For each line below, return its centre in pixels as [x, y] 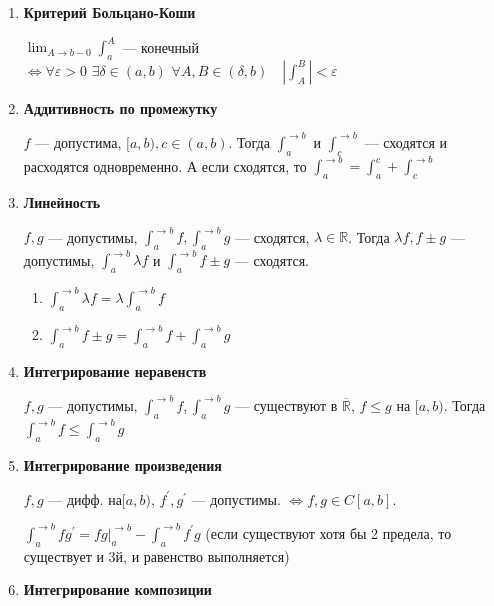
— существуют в [286, 404]
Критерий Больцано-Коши [109, 12]
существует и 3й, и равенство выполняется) [156, 555]
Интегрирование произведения [122, 465]
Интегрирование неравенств [115, 370]
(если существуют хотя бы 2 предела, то [328, 532]
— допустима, [78, 141]
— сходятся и [406, 141]
